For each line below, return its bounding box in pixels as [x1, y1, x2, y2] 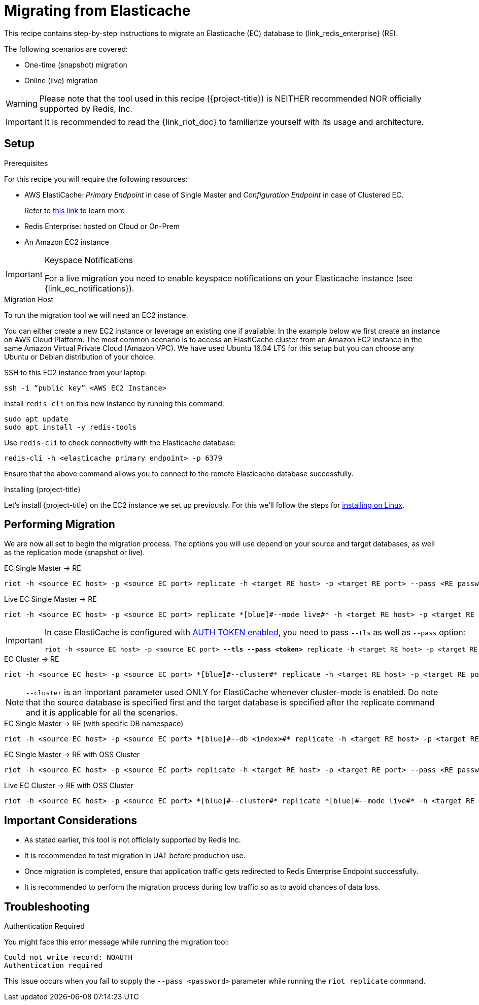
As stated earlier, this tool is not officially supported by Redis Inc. [24, 835, 241, 845]
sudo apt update [4, 414, 69, 423]
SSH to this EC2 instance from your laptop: [4, 368, 147, 377]
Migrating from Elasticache [4, 2, 191, 19]
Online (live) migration [24, 76, 98, 85]
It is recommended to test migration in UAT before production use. [24, 851, 246, 860]
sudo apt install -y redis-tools [4, 423, 137, 431]
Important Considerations [4, 814, 138, 827]
